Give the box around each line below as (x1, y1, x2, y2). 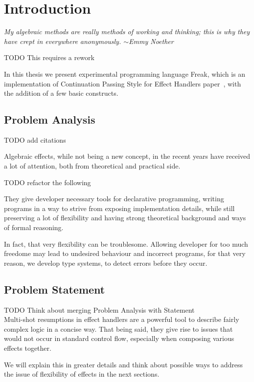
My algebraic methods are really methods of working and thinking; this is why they (4, 26, 250, 37)
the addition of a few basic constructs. (4, 88, 118, 98)
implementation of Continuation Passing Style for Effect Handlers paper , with (4, 78, 241, 88)
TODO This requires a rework (4, 52, 94, 63)
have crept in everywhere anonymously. (4, 36, 121, 46)
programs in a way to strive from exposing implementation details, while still (4, 203, 235, 213)
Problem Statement (4, 281, 105, 297)
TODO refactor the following (4, 177, 91, 187)
